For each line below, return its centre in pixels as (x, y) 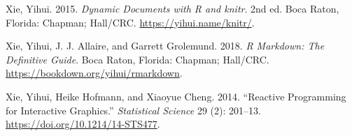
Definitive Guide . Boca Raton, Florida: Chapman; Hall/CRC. (138, 59)
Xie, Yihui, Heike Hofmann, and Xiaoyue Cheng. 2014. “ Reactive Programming (176, 96)
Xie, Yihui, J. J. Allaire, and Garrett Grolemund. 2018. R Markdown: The (165, 46)
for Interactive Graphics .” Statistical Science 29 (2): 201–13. (133, 110)
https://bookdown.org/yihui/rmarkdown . (94, 73)
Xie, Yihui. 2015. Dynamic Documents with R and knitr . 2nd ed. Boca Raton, (173, 8)
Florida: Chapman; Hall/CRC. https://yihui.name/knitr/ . (130, 22)
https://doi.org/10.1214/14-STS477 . (83, 124)
